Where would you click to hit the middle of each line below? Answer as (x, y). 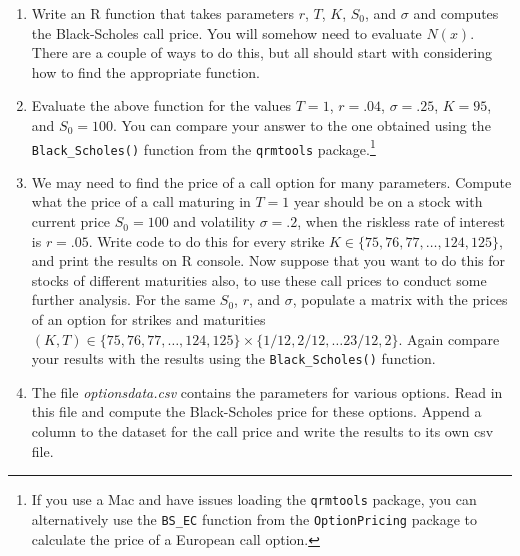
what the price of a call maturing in (141, 201)
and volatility (214, 221)
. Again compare (449, 338)
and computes (456, 13)
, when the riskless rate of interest (401, 221)
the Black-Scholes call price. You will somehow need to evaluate (226, 32)
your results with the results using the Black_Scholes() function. (233, 358)
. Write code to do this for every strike (206, 240)
